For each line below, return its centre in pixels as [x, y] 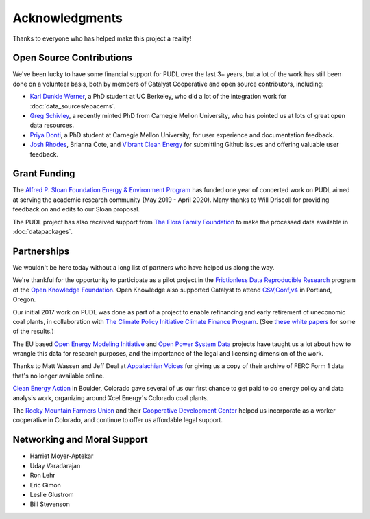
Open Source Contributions [73, 58]
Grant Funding [44, 174]
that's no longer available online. [59, 376]
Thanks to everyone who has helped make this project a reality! [102, 38]
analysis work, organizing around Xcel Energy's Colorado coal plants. [111, 397]
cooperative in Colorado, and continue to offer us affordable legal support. [118, 420]
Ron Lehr [43, 475]
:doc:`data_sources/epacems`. [73, 106]
